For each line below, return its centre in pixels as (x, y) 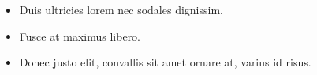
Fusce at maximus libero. (80, 36)
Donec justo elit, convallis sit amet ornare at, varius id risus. (165, 62)
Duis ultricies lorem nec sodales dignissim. (121, 9)
